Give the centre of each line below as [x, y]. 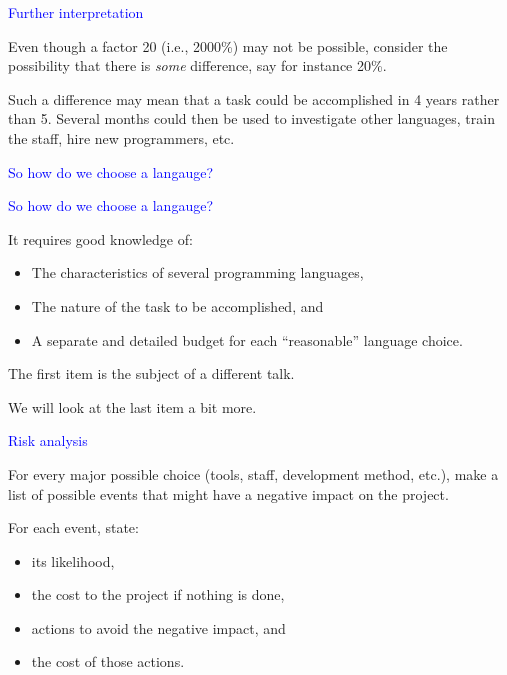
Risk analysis [48, 440]
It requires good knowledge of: [100, 238]
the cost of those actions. [108, 661]
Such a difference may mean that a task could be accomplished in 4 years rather [254, 98]
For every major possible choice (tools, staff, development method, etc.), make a [253, 473]
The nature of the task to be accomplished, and [177, 305]
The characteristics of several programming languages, [197, 272]
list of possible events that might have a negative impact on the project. [228, 493]
